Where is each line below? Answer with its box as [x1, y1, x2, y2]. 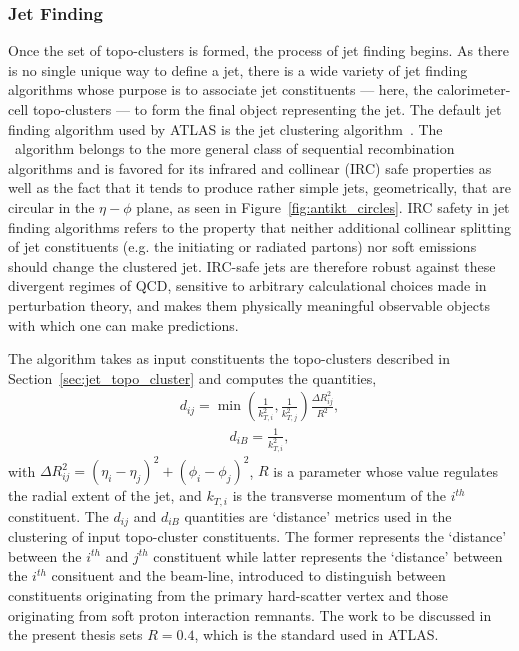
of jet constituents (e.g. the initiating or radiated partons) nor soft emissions [8, 236, 477, 257]
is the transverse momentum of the [232, 485, 447, 506]
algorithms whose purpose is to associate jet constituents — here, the [8, 79, 433, 100]
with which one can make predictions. [8, 314, 239, 335]
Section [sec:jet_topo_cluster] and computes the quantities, [8, 367, 377, 388]
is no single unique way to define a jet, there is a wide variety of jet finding [8, 59, 468, 80]
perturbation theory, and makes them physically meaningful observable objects [8, 294, 490, 315]
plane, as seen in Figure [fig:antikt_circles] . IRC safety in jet [136, 196, 510, 217]
